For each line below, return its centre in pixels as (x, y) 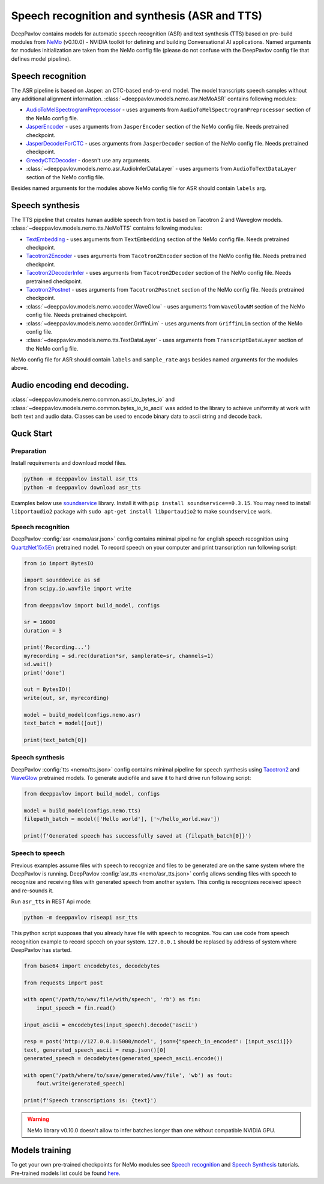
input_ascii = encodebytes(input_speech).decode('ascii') (111, 1025)
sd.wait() (38, 664)
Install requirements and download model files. (69, 463)
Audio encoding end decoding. (70, 385)
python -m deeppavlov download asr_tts (82, 487)
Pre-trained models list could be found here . (66, 1173)
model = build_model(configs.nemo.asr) (82, 715)
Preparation (29, 451)
